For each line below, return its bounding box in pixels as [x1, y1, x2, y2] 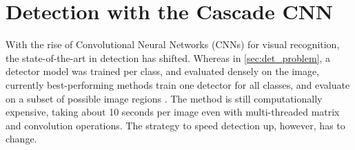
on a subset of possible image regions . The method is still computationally [6, 91, 323, 105]
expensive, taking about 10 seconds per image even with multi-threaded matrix [6, 105, 340, 119]
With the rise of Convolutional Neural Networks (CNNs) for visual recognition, [6, 37, 340, 52]
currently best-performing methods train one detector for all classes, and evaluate [6, 77, 350, 92]
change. [6, 131, 37, 146]
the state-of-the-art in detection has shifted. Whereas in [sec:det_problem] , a [6, 50, 331, 65]
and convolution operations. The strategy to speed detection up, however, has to [6, 118, 345, 132]
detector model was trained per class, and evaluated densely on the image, [6, 64, 319, 78]
